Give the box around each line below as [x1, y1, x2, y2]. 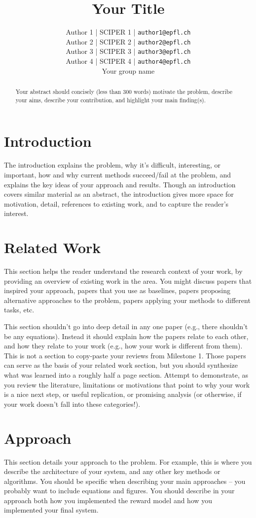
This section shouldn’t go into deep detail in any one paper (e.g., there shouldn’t [4, 321, 248, 332]
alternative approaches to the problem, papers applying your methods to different [4, 295, 251, 305]
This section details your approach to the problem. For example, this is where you [4, 456, 252, 467]
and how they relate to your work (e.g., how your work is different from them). [4, 341, 243, 351]
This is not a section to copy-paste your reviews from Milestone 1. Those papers [4, 350, 246, 360]
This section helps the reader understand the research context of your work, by [4, 266, 243, 276]
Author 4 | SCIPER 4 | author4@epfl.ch [66, 56, 191, 66]
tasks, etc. [4, 304, 35, 315]
